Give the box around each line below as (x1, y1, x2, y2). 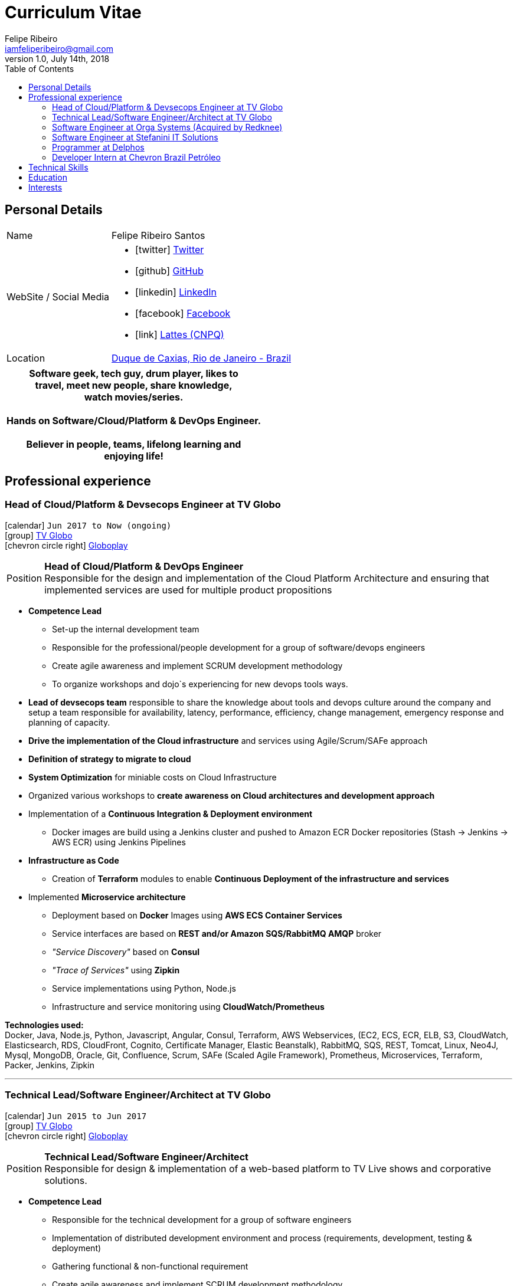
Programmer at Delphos (52, 142, 145, 152)
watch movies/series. (84, 391, 184, 403)
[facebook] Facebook (135, 307, 231, 319)
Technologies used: (5, 1019, 84, 1030)
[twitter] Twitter (135, 243, 204, 255)
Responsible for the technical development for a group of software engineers (52, 1214, 352, 1225)
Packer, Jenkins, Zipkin (5, 1059, 94, 1070)
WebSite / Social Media (6, 290, 110, 303)
